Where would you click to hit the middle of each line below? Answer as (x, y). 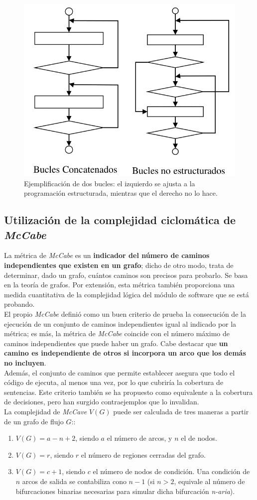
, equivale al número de (209, 481)
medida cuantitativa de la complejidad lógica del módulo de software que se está (127, 294)
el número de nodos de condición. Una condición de (171, 471)
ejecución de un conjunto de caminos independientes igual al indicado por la (120, 323)
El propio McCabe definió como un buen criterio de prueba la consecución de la (125, 314)
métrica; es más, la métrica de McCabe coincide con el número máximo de (117, 333)
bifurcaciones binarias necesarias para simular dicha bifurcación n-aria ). (125, 491)
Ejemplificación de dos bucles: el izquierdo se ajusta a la (110, 183)
